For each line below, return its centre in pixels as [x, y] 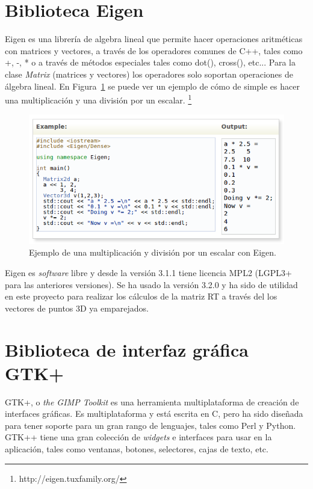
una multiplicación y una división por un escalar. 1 [98, 99]
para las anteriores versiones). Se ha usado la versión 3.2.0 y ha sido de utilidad [151, 284]
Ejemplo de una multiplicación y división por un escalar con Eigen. [153, 252]
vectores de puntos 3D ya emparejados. [77, 308]
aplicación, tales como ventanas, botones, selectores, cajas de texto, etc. [137, 449]
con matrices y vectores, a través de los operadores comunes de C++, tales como [154, 50]
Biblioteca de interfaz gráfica [127, 349]
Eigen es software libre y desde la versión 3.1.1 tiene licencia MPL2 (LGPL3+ [148, 273]
